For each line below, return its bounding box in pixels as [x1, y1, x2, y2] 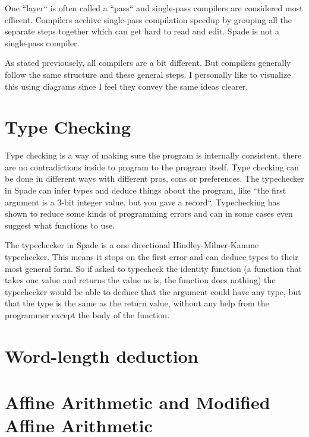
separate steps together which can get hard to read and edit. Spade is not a [5, 25, 280, 37]
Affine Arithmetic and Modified [5, 390, 270, 414]
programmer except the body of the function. [5, 309, 170, 321]
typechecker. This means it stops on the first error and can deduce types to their [5, 251, 298, 263]
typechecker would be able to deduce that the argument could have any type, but [5, 285, 301, 297]
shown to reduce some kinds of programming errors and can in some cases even [5, 207, 293, 220]
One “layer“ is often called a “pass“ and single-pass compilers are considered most [5, 2, 303, 14]
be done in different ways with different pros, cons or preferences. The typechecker [5, 172, 304, 185]
